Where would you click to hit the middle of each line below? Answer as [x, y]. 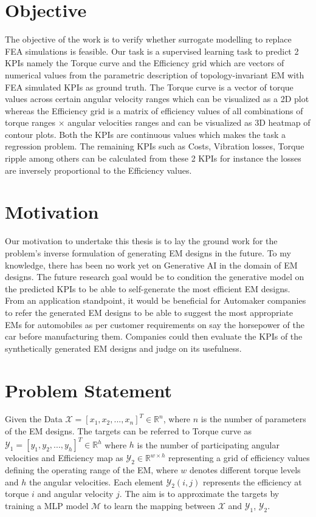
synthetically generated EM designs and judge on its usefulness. [123, 348]
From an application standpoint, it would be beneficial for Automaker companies [156, 300]
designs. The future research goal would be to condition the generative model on [155, 277]
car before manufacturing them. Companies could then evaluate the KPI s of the [154, 336]
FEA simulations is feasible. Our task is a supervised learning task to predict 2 [152, 51]
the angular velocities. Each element [96, 481]
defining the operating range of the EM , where [91, 469]
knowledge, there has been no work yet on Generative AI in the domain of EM [151, 265]
